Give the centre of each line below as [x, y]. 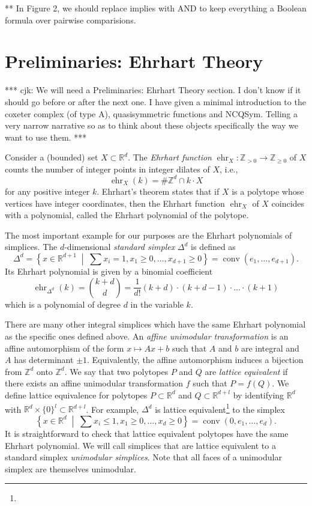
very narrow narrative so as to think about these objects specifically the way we [151, 125]
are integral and [270, 348]
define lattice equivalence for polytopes [76, 395]
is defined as [213, 247]
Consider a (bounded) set [52, 157]
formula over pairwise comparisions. [70, 20]
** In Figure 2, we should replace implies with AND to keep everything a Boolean [156, 8]
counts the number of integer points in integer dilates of [107, 169]
